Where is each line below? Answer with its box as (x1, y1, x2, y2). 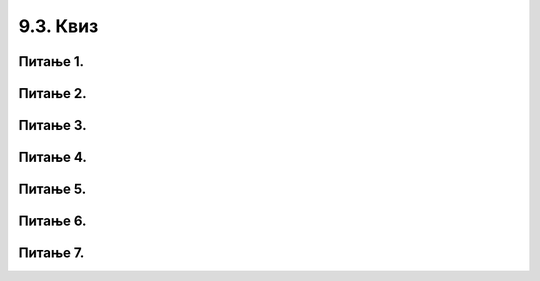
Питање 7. (18, 245, 85, 262)
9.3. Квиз (18, 15, 99, 37)
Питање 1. (18, 53, 85, 70)
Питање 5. (18, 181, 87, 198)
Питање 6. (18, 213, 87, 230)
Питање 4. (18, 149, 87, 166)
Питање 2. (18, 85, 87, 102)
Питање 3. (18, 117, 87, 134)
